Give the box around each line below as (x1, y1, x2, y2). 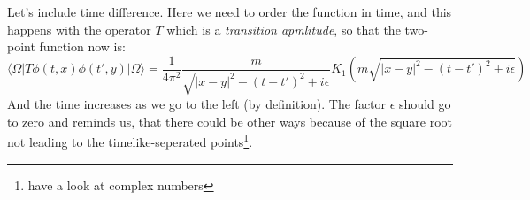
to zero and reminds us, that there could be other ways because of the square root (7, 112, 453, 130)
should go (399, 95, 451, 113)
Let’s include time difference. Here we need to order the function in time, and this (7, 3, 452, 20)
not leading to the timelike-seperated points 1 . (7, 130, 253, 151)
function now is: (39, 37, 126, 56)
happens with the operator (7, 19, 151, 38)
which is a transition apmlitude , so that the (166, 19, 401, 38)
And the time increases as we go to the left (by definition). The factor (7, 95, 387, 113)
